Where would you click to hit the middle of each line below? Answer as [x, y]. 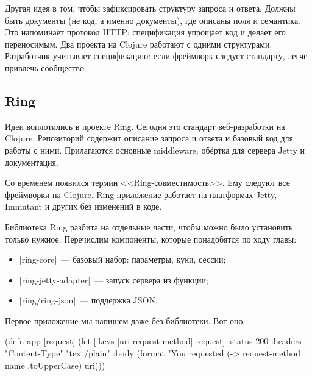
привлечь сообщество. [46, 67]
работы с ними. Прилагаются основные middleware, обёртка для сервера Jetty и [155, 150]
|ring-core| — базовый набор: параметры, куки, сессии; [122, 259]
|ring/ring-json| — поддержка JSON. [88, 300]
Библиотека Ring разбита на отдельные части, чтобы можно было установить [149, 226]
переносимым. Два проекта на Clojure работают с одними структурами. [139, 44]
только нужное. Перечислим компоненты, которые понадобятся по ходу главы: [151, 239]
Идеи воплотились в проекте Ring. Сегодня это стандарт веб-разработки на [145, 126]
